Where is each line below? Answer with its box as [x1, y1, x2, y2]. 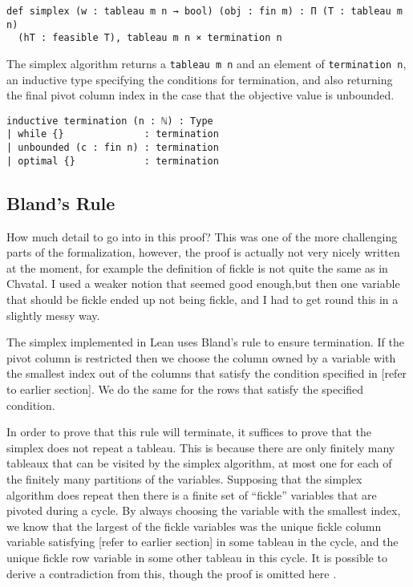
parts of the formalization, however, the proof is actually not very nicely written [6, 244, 400, 261]
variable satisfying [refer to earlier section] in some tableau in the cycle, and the [6, 533, 399, 550]
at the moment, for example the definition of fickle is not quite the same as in [6, 259, 388, 276]
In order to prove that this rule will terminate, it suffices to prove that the [6, 423, 372, 440]
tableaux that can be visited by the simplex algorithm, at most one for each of [6, 455, 392, 472]
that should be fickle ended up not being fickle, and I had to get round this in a [6, 291, 399, 308]
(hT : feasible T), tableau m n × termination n [18, 32, 282, 44]
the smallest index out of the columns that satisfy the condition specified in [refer [6, 365, 407, 382]
